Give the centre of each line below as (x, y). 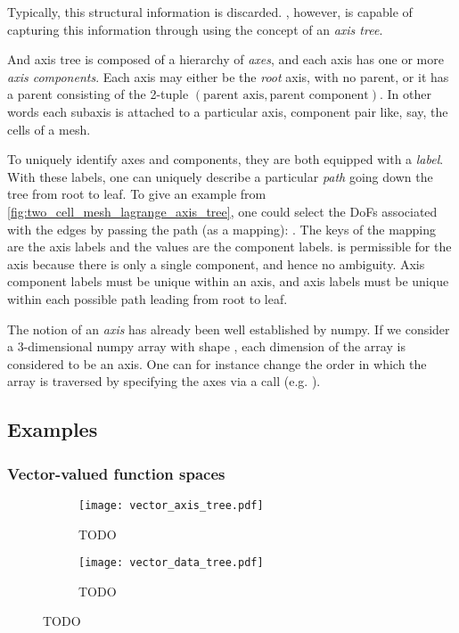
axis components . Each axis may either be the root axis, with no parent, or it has (228, 76)
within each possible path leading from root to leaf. (148, 298)
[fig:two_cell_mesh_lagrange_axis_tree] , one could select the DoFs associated (222, 211)
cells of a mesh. (49, 129)
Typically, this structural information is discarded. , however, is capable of (210, 12)
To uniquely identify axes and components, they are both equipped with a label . (225, 159)
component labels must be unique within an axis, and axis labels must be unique (228, 281)
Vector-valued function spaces (116, 473)
